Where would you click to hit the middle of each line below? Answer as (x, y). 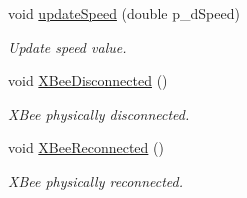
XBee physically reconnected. (96, 180)
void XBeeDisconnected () (88, 80)
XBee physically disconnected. (99, 113)
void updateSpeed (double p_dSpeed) (124, 13)
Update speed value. (67, 46)
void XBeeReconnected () (86, 147)
